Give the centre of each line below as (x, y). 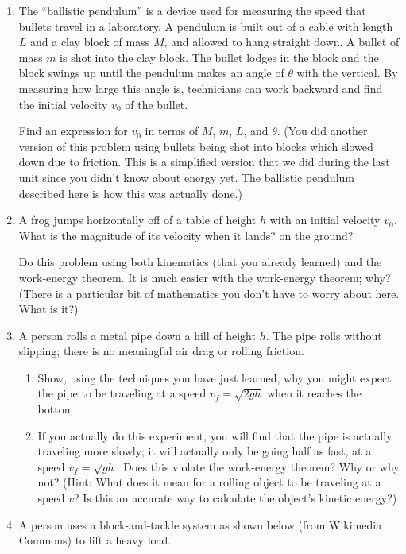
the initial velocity (63, 104)
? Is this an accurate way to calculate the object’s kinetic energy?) (235, 498)
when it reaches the (314, 393)
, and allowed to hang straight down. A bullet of (282, 42)
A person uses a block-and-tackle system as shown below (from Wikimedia (200, 524)
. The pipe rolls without (324, 335)
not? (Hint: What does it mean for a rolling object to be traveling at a (209, 482)
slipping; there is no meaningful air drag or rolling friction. (161, 351)
